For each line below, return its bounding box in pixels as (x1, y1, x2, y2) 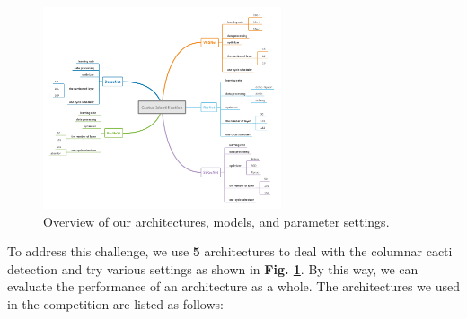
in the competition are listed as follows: (7, 295, 224, 313)
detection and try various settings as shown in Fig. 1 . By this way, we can (7, 259, 419, 278)
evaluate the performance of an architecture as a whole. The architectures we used (7, 277, 461, 296)
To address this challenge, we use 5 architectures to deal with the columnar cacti (7, 242, 453, 261)
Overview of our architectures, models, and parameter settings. (43, 211, 390, 230)
